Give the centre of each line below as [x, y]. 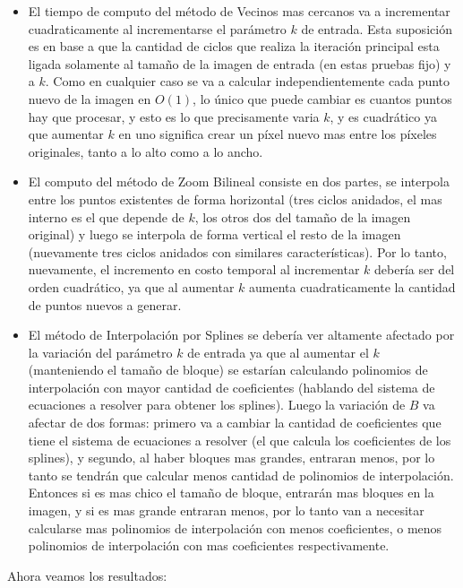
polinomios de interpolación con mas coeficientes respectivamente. [209, 545]
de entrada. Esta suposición [377, 28]
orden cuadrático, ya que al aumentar [131, 286]
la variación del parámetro [100, 352]
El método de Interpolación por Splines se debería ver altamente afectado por [241, 335]
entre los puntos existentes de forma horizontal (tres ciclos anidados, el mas [235, 199]
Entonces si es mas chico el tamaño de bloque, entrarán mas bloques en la [231, 493]
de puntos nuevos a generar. [105, 304]
